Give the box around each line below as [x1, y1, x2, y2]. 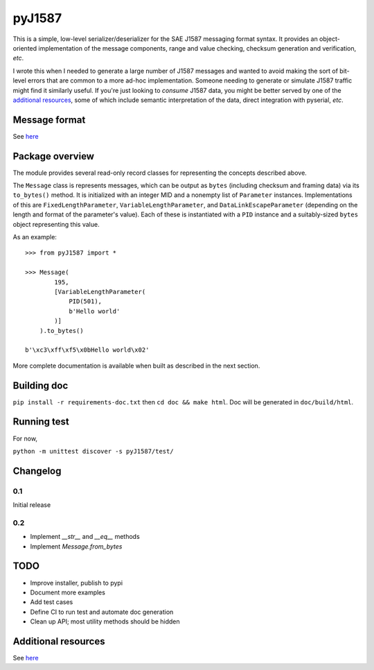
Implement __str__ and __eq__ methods [30, 533, 140, 541]
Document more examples [30, 588, 105, 596]
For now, [12, 434, 38, 443]
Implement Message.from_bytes [30, 542, 123, 551]
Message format [12, 114, 86, 126]
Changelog [12, 465, 62, 476]
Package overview [12, 150, 95, 162]
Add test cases [30, 598, 73, 606]
